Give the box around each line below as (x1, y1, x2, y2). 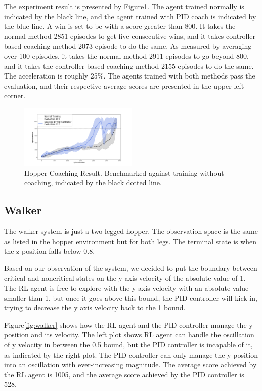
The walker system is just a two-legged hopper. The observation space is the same (4, 225, 258, 236)
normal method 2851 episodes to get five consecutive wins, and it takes (4, 30, 224, 41)
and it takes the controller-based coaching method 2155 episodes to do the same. (4, 60, 254, 71)
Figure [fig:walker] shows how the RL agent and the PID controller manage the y (4, 319, 253, 330)
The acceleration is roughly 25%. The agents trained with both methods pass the (4, 70, 255, 81)
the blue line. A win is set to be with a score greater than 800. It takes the (4, 21, 236, 31)
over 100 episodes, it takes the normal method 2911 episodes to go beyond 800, (4, 50, 249, 61)
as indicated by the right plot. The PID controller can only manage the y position (4, 349, 258, 360)
